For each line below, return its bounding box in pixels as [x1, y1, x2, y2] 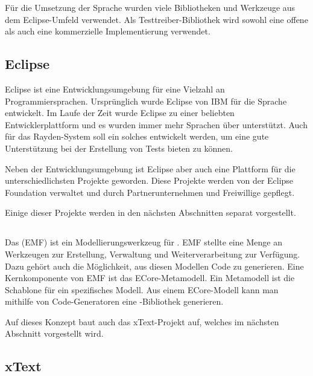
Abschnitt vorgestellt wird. [5, 327, 104, 340]
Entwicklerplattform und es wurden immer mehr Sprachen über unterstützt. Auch [5, 118, 308, 131]
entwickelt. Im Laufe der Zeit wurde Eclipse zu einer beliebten [5, 106, 235, 119]
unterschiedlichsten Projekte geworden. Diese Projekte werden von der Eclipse [5, 174, 294, 187]
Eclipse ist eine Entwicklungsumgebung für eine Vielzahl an [5, 82, 225, 95]
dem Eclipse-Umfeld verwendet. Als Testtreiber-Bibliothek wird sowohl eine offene [5, 13, 308, 25]
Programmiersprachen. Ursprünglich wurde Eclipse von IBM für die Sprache [5, 94, 287, 107]
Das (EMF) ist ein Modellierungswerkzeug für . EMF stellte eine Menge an [5, 236, 282, 248]
